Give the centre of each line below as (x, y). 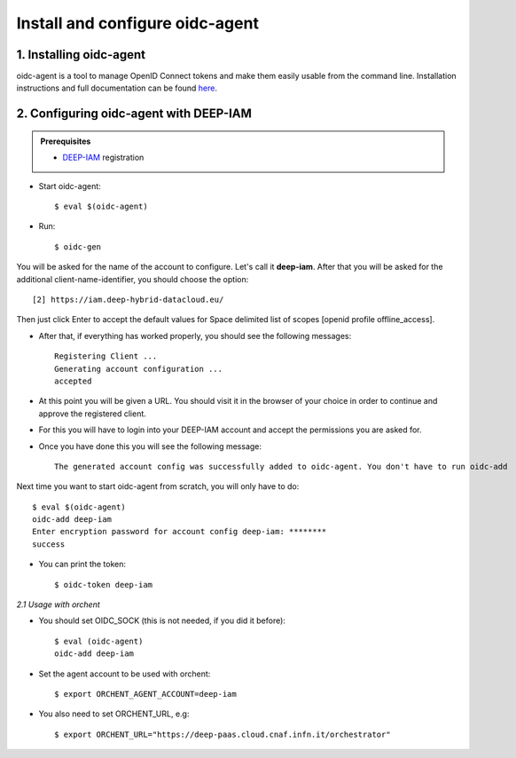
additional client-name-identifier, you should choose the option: (133, 279)
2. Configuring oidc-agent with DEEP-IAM (134, 114)
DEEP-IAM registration (103, 158)
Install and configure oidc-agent (137, 23)
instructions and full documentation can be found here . (117, 88)
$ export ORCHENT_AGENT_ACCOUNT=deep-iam (145, 694)
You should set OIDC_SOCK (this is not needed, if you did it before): (162, 620)
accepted (73, 381)
